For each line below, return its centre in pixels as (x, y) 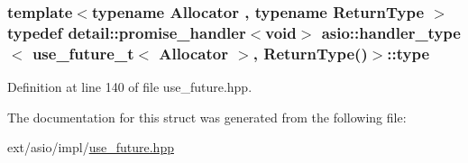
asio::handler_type (391, 32)
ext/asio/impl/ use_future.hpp (91, 147)
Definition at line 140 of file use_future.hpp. (130, 87)
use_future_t (83, 53)
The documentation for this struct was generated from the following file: (207, 117)
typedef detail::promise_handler (127, 32)
